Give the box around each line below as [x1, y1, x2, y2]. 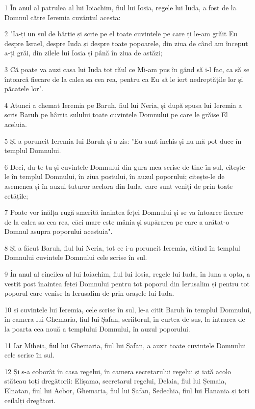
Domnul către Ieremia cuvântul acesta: [4, 12, 121, 22]
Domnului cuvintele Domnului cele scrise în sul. [4, 252, 147, 262]
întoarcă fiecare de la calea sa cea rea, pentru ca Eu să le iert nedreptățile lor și [4, 74, 243, 84]
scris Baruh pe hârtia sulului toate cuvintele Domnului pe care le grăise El [4, 109, 228, 120]
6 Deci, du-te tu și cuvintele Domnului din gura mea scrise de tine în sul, [4, 161, 224, 172]
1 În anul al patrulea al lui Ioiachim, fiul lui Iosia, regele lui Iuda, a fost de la [4, 2, 236, 12]
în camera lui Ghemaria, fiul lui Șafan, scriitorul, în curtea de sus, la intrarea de [4, 314, 245, 324]
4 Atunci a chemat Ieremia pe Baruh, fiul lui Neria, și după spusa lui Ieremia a [4, 100, 242, 110]
